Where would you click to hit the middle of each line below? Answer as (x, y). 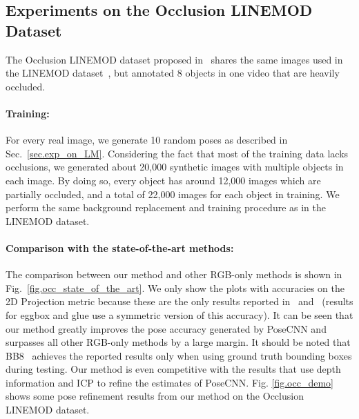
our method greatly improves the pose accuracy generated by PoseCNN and (166, 328)
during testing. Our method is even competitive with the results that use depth (173, 369)
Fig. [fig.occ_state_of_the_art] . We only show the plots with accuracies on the (175, 288)
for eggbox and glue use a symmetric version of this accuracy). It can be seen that (179, 314)
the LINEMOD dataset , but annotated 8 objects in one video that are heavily (173, 73)
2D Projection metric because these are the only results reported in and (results (179, 301)
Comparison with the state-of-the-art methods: (120, 247)
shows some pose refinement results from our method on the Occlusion (155, 396)
